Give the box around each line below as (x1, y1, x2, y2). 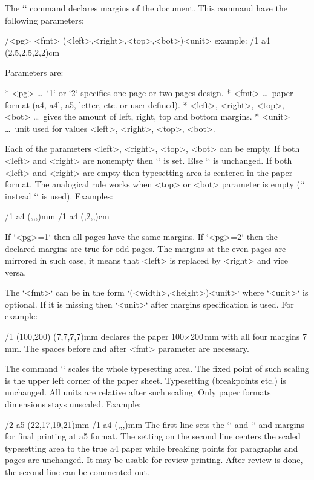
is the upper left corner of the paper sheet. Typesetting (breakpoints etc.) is (5, 374, 286, 386)
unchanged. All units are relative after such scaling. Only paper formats (5, 386, 271, 398)
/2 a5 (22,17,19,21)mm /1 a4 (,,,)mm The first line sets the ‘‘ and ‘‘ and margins (5, 418, 305, 430)
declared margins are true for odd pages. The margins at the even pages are (5, 242, 286, 255)
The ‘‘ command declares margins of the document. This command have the (5, 2, 287, 14)
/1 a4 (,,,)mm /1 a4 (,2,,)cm (5, 210, 110, 222)
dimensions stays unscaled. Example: (5, 398, 141, 410)
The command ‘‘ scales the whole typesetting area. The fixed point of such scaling (5, 362, 309, 375)
